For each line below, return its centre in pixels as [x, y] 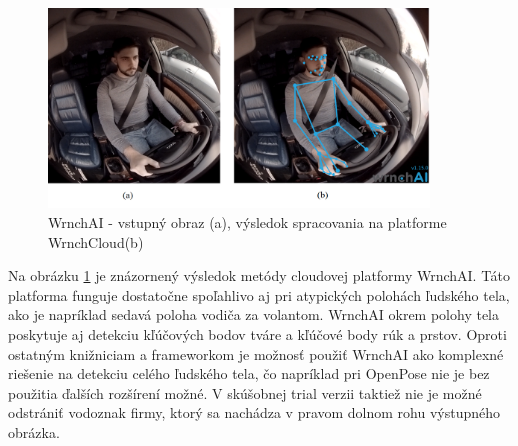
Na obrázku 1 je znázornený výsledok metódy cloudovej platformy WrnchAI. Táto [259, 275]
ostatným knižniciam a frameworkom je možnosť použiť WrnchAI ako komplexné [256, 353]
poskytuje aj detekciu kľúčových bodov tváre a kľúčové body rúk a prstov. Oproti [257, 334]
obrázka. [34, 432]
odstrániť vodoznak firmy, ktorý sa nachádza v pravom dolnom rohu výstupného [254, 412]
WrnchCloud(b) [96, 241]
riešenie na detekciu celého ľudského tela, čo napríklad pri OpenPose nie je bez [249, 373]
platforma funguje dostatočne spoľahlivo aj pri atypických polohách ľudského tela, [259, 294]
